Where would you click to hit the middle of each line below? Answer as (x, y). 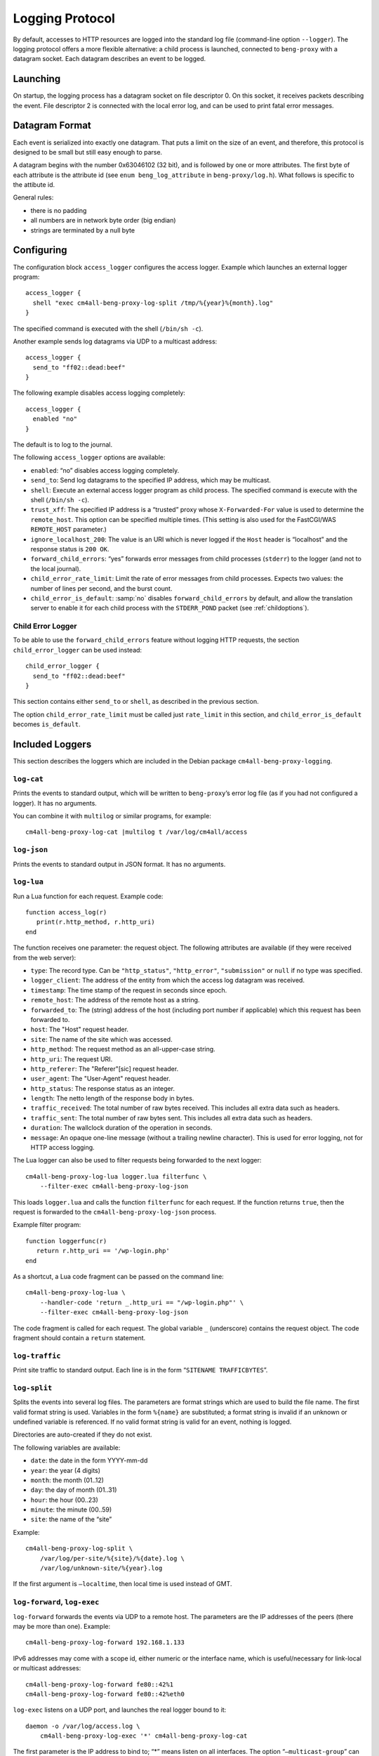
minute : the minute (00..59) (71, 1509)
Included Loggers (52, 744)
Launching (37, 79)
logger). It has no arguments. (55, 803)
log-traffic (37, 1356)
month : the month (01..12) (67, 1480)
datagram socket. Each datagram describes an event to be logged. (109, 59)
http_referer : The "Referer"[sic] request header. (105, 1068)
